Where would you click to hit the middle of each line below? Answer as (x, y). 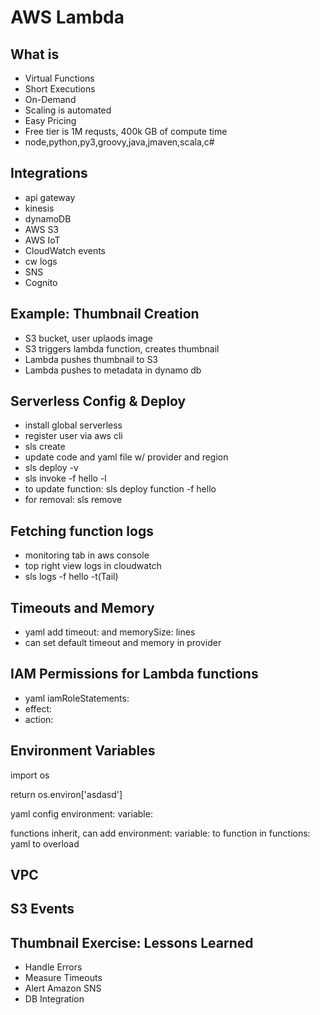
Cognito (41, 282)
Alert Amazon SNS (63, 988)
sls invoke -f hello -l (65, 478)
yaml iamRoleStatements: (77, 698)
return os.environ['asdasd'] (66, 794)
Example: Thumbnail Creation (105, 314)
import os (30, 775)
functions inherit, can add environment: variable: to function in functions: (160, 833)
